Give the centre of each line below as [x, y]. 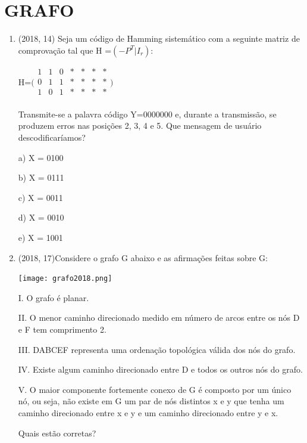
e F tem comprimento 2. [62, 329]
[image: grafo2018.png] [65, 279]
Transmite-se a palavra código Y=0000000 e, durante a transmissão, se [147, 114]
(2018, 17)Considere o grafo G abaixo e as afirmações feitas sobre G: [143, 257]
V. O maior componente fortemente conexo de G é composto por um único [155, 389]
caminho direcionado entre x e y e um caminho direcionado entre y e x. [148, 413]
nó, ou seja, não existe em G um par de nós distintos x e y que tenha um [151, 401]
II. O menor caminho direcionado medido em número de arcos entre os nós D [159, 317]
